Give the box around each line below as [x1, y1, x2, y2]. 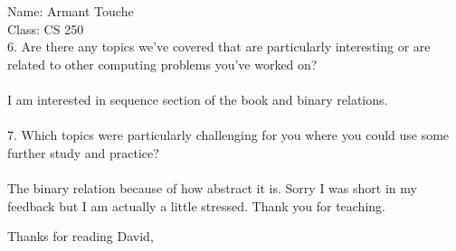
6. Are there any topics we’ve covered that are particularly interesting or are [7, 37, 431, 56]
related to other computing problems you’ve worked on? [7, 54, 318, 73]
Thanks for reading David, [7, 227, 154, 246]
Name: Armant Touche [7, 2, 134, 20]
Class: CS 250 [7, 19, 84, 38]
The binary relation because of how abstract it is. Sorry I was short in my [7, 178, 417, 197]
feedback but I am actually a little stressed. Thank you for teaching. [7, 196, 385, 215]
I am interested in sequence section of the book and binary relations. [7, 89, 388, 108]
